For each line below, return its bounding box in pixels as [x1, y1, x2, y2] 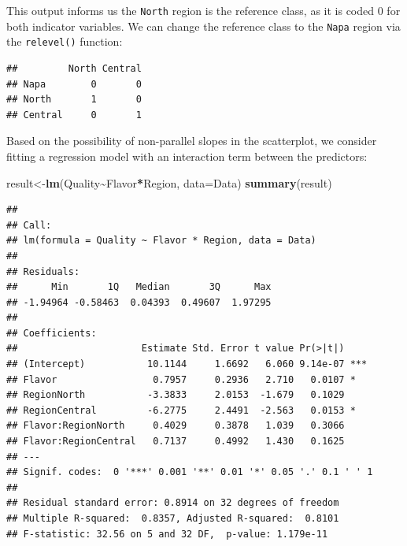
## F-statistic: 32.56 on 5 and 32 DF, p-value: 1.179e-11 [6, 528, 328, 540]
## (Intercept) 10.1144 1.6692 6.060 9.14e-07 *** [6, 358, 368, 370]
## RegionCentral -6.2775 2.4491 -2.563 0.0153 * [6, 404, 356, 416]
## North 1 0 [6, 94, 142, 106]
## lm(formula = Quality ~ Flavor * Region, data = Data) [6, 235, 316, 247]
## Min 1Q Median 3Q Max [6, 281, 272, 293]
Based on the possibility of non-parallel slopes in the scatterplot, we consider [6, 132, 377, 149]
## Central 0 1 [6, 109, 142, 121]
